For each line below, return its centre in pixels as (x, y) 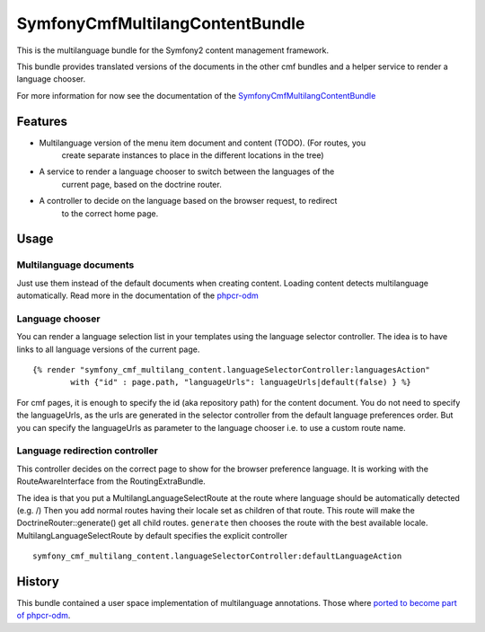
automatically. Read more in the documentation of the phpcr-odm (138, 295)
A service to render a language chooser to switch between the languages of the (187, 171)
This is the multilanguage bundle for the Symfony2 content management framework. (173, 50)
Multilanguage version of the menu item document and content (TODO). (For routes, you (203, 143)
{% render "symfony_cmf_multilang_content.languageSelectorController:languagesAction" (232, 370)
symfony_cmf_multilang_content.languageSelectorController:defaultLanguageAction (217, 556)
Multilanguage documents (75, 265)
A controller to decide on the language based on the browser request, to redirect (188, 201)
